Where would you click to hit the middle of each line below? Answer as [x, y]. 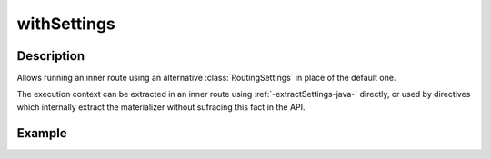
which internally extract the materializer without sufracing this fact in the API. [161, 107]
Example [42, 133]
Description [51, 56]
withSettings [66, 24]
